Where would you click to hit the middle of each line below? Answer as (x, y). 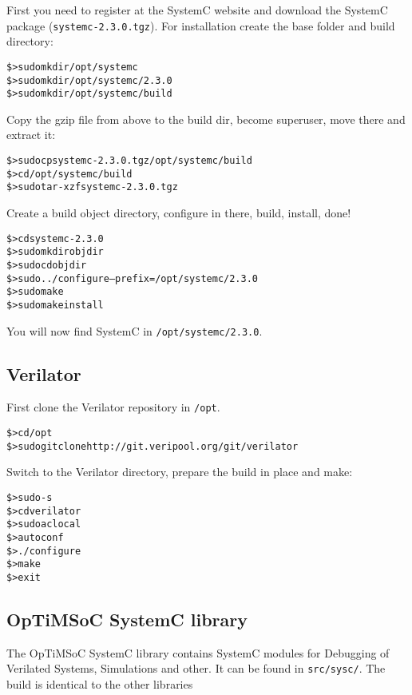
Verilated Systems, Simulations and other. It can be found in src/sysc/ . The (196, 668)
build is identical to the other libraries (100, 683)
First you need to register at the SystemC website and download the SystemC (197, 10)
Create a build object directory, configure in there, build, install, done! (179, 212)
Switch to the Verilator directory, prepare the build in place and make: (180, 472)
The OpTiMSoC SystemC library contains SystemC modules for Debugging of (198, 652)
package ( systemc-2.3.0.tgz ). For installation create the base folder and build (201, 25)
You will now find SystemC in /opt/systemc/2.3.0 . (135, 330)
